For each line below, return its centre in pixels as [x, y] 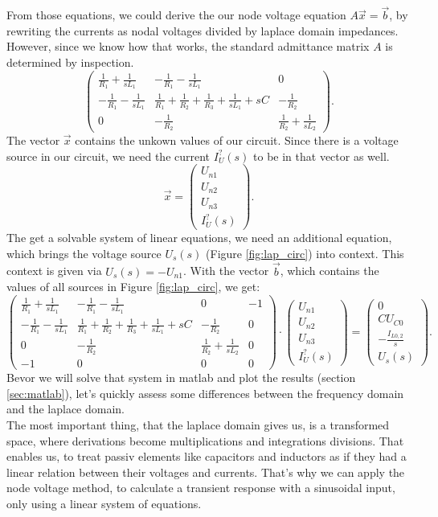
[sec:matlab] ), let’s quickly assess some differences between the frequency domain [205, 393]
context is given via [54, 271]
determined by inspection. [70, 62]
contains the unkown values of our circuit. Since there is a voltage [237, 140]
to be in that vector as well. [321, 156]
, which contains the [330, 271]
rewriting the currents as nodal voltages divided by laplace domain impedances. [203, 30]
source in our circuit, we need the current [108, 156]
